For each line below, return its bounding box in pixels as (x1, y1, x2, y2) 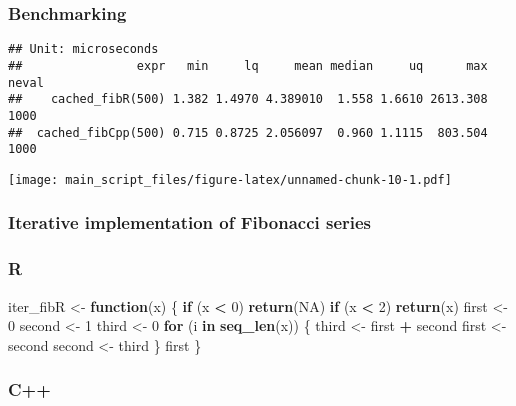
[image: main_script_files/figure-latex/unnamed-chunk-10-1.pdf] (8, 172, 452, 187)
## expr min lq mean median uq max (8, 58, 488, 73)
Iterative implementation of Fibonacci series (8, 210, 372, 235)
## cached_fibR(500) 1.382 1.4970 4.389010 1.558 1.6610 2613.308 (8, 92, 488, 107)
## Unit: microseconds (8, 42, 159, 57)
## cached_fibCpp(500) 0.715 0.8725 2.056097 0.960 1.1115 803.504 (8, 125, 488, 140)
